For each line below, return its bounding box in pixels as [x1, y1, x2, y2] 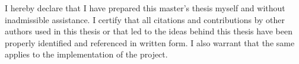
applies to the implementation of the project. [5, 48, 168, 60]
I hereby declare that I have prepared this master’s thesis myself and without [5, 2, 285, 14]
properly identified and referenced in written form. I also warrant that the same [5, 36, 295, 49]
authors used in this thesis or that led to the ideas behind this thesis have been [5, 25, 292, 37]
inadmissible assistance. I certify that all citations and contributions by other [5, 13, 285, 25]
